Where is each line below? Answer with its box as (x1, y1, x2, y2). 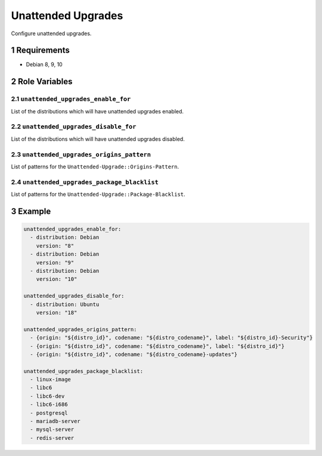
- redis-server (30, 435, 75, 441)
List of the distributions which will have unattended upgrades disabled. (11, 135, 185, 143)
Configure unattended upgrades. (11, 30, 92, 37)
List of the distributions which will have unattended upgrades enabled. (11, 107, 184, 115)
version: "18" (36, 309, 78, 316)
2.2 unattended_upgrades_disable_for (11, 122, 137, 131)
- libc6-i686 (30, 401, 68, 408)
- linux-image (30, 376, 72, 383)
